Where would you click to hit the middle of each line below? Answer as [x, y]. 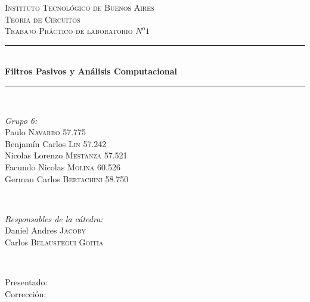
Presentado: [26, 282]
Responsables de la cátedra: [54, 218]
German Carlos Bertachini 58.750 [67, 178]
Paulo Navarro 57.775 [46, 132]
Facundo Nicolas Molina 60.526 [63, 166]
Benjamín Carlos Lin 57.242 [56, 143]
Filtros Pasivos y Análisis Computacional [91, 71]
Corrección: [26, 293]
